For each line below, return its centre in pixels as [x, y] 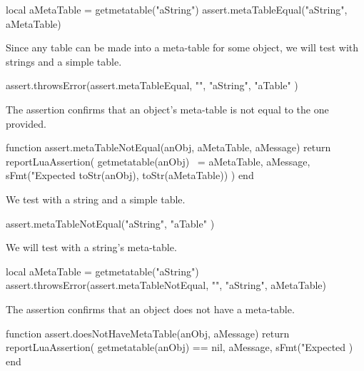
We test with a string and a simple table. [96, 199]
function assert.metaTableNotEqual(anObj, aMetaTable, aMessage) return [168, 147]
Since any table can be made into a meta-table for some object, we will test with [182, 47]
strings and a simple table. [64, 61]
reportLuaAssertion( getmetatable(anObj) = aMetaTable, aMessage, [158, 161]
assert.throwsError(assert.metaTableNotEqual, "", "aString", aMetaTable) [166, 285]
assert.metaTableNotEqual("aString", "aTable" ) [110, 223]
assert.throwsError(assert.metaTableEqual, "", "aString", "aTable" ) [152, 85]
